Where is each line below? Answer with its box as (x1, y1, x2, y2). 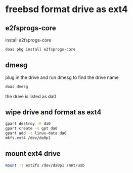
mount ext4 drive (5, 149, 61, 158)
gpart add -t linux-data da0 (5, 131, 67, 136)
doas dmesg (5, 84, 28, 89)
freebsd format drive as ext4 (5, 4, 128, 15)
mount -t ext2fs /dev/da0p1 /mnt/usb (5, 163, 85, 168)
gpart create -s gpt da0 (5, 126, 58, 131)
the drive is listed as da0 (5, 93, 57, 99)
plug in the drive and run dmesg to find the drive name (5, 74, 119, 80)
